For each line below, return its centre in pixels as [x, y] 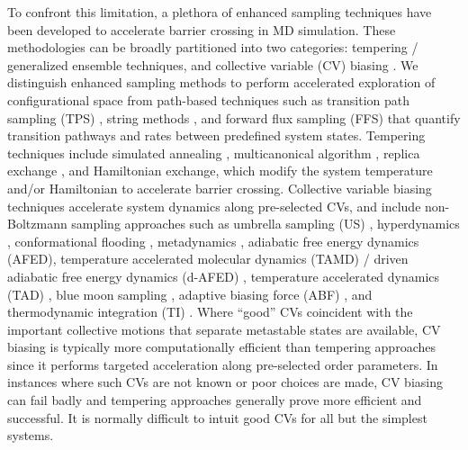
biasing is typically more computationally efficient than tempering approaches [221, 347]
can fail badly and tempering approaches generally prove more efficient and [215, 400]
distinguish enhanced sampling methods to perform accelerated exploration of [221, 82]
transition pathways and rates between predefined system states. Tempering [216, 135]
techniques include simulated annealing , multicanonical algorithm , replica [214, 153]
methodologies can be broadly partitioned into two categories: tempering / [213, 47]
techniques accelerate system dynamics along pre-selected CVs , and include [214, 206]
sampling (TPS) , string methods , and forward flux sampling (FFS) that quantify [234, 117]
